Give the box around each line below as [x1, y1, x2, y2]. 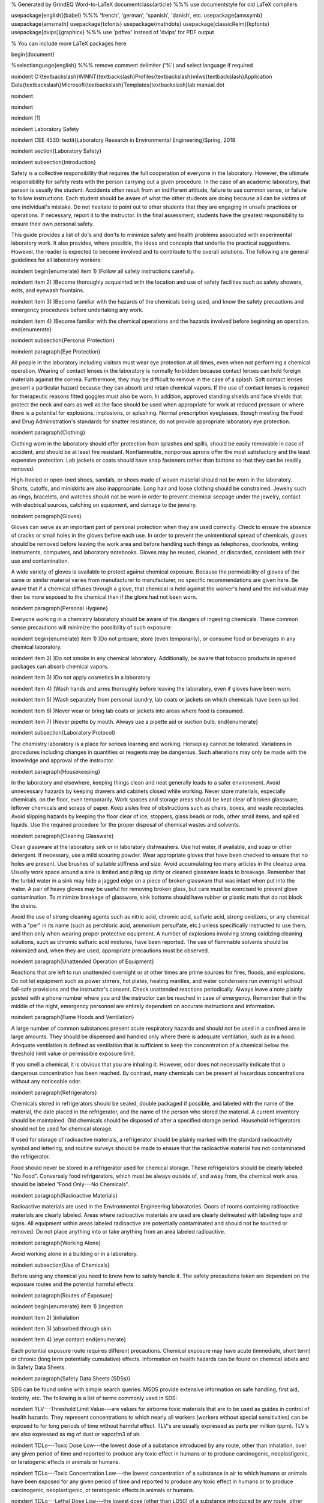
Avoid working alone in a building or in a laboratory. [11, 1250, 138, 1258]
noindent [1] [11, 114, 41, 121]
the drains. [11, 902, 38, 909]
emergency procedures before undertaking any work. [11, 307, 144, 314]
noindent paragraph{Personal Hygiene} [11, 604, 109, 611]
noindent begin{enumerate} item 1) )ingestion [11, 1303, 123, 1310]
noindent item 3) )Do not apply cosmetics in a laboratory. [11, 674, 152, 681]
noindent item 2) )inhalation [11, 1314, 79, 1321]
